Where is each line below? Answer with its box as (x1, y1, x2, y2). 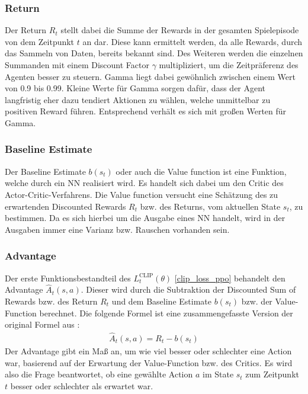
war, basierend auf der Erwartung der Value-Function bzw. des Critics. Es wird (5, 356, 293, 369)
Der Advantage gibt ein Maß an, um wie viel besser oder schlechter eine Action (5, 345, 292, 357)
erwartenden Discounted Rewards (5, 200, 126, 212)
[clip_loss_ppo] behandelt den (174, 271, 285, 284)
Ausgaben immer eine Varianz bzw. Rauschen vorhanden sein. (5, 223, 230, 235)
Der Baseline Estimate (5, 165, 86, 177)
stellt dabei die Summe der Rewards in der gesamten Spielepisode (60, 24, 299, 36)
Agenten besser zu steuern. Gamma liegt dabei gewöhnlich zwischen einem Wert (5, 70, 296, 82)
